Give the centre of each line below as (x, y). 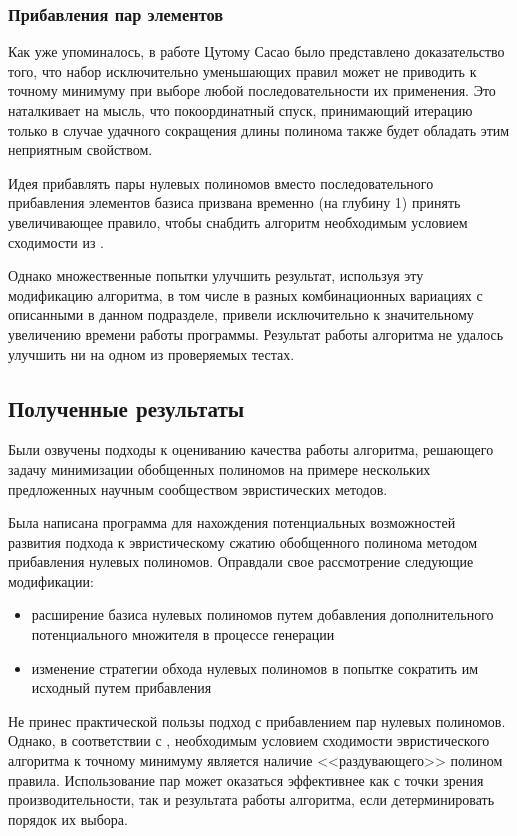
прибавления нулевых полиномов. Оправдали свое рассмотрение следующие (241, 561)
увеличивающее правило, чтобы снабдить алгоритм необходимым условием (238, 221)
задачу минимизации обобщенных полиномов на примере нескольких (219, 468)
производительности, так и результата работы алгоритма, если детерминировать (251, 799)
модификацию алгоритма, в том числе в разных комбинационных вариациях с (245, 294)
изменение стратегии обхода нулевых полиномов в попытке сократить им (254, 667)
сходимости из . (56, 241)
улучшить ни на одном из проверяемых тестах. (151, 353)
